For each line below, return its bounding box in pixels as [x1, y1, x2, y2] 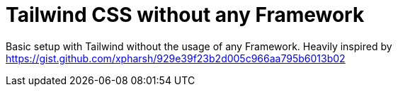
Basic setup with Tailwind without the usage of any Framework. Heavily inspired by [6, 40, 392, 52]
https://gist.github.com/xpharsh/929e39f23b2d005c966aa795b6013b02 [6, 52, 346, 64]
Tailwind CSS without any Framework [6, 3, 365, 27]
